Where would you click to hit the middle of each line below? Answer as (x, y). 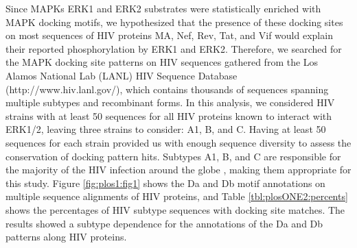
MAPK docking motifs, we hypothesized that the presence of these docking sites (174, 22)
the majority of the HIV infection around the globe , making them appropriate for (178, 170)
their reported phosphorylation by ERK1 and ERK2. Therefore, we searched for (174, 48)
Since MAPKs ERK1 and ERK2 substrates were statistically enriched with (163, 8)
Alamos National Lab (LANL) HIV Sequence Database (122, 75)
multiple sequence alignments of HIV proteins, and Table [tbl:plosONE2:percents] (177, 196)
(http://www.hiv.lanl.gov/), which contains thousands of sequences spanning (167, 89)
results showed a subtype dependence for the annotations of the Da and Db (164, 223)
